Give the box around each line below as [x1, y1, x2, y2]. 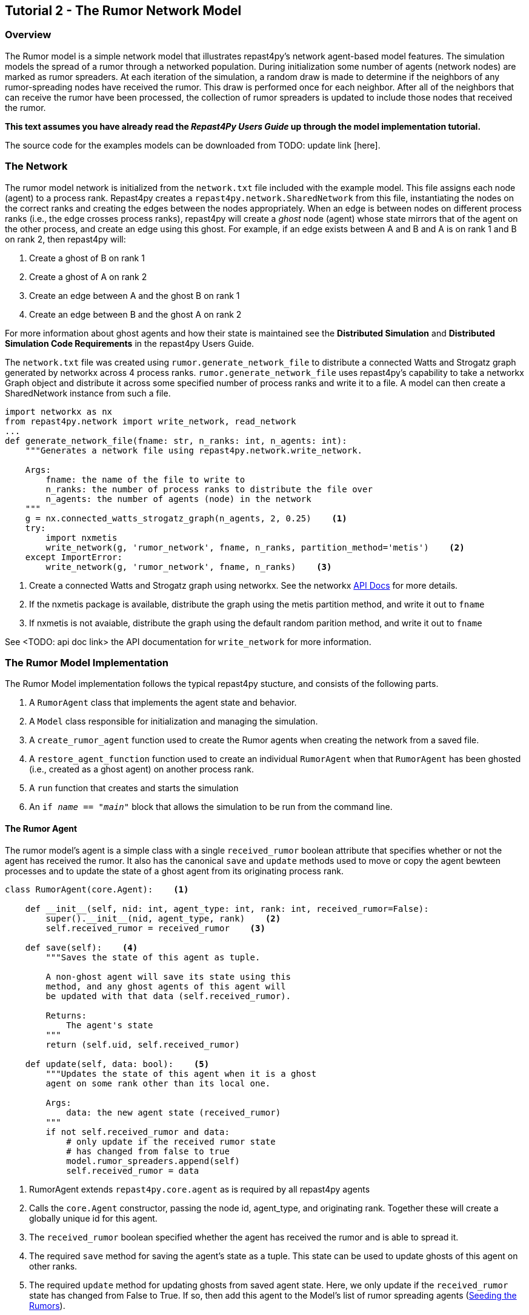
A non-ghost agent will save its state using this [45, 971, 291, 982]
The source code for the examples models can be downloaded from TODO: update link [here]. [5, 139, 381, 150]
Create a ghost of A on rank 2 [29, 271, 147, 282]
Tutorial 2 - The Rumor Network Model [5, 3, 242, 18]
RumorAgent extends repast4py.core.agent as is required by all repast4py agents [29, 1183, 370, 1194]
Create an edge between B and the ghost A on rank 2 [29, 309, 242, 320]
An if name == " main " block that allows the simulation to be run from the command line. [29, 801, 393, 812]
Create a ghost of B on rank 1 [29, 252, 145, 263]
